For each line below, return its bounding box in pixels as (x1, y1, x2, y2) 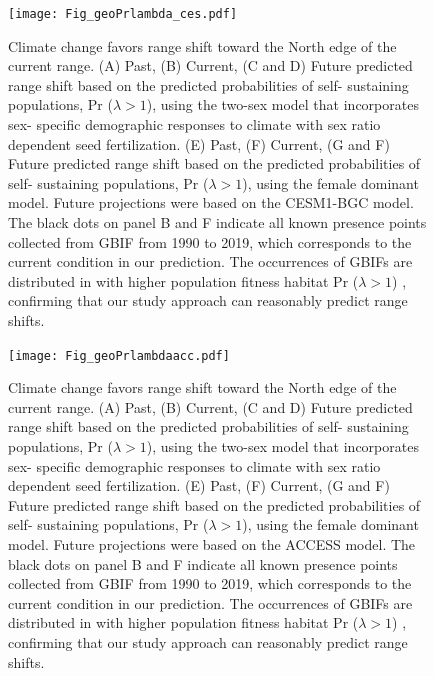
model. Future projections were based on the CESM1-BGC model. (8, 192, 414, 213)
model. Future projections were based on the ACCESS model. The (8, 533, 416, 554)
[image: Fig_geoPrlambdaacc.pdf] (8, 348, 230, 363)
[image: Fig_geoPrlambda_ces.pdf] (8, 7, 238, 21)
